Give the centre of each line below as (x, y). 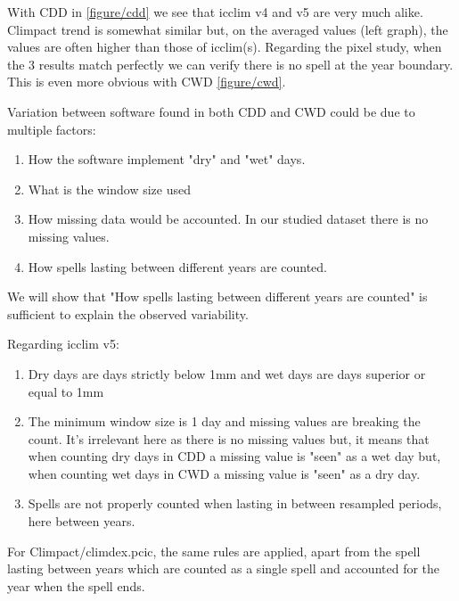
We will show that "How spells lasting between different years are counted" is (217, 296)
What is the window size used (110, 189)
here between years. (82, 521)
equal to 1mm (66, 391)
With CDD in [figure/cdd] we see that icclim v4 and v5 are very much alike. (215, 12)
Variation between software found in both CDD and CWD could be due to (211, 111)
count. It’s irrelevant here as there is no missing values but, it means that (229, 438)
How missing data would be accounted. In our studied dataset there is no (228, 219)
